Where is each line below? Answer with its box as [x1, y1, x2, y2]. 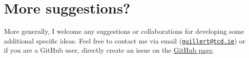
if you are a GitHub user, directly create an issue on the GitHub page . [4, 45, 214, 55]
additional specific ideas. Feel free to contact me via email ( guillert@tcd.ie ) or [4, 35, 246, 45]
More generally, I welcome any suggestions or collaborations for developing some [4, 26, 244, 36]
